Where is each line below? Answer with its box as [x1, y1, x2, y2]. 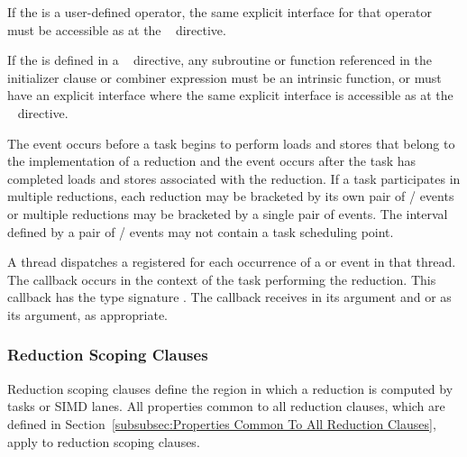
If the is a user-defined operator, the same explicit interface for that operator [7, 3, 433, 21]
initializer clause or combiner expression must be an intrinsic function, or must [7, 68, 442, 87]
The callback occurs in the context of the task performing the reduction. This [7, 270, 436, 288]
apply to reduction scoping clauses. [7, 432, 200, 451]
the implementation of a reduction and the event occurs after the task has [7, 151, 416, 170]
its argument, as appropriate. [7, 305, 169, 324]
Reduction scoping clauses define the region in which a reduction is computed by [7, 379, 453, 398]
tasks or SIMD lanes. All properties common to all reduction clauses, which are [7, 397, 445, 416]
